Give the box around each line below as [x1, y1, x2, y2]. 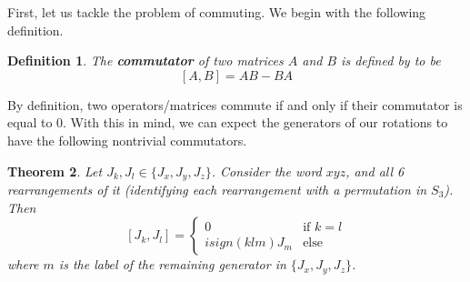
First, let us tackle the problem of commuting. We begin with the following [7, 3, 426, 21]
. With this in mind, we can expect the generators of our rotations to [63, 113, 448, 132]
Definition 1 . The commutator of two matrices [7, 51, 284, 70]
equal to [7, 113, 53, 132]
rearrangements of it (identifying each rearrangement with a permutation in [7, 180, 427, 199]
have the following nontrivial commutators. [7, 130, 247, 149]
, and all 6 [345, 161, 405, 180]
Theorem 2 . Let [7, 161, 103, 180]
